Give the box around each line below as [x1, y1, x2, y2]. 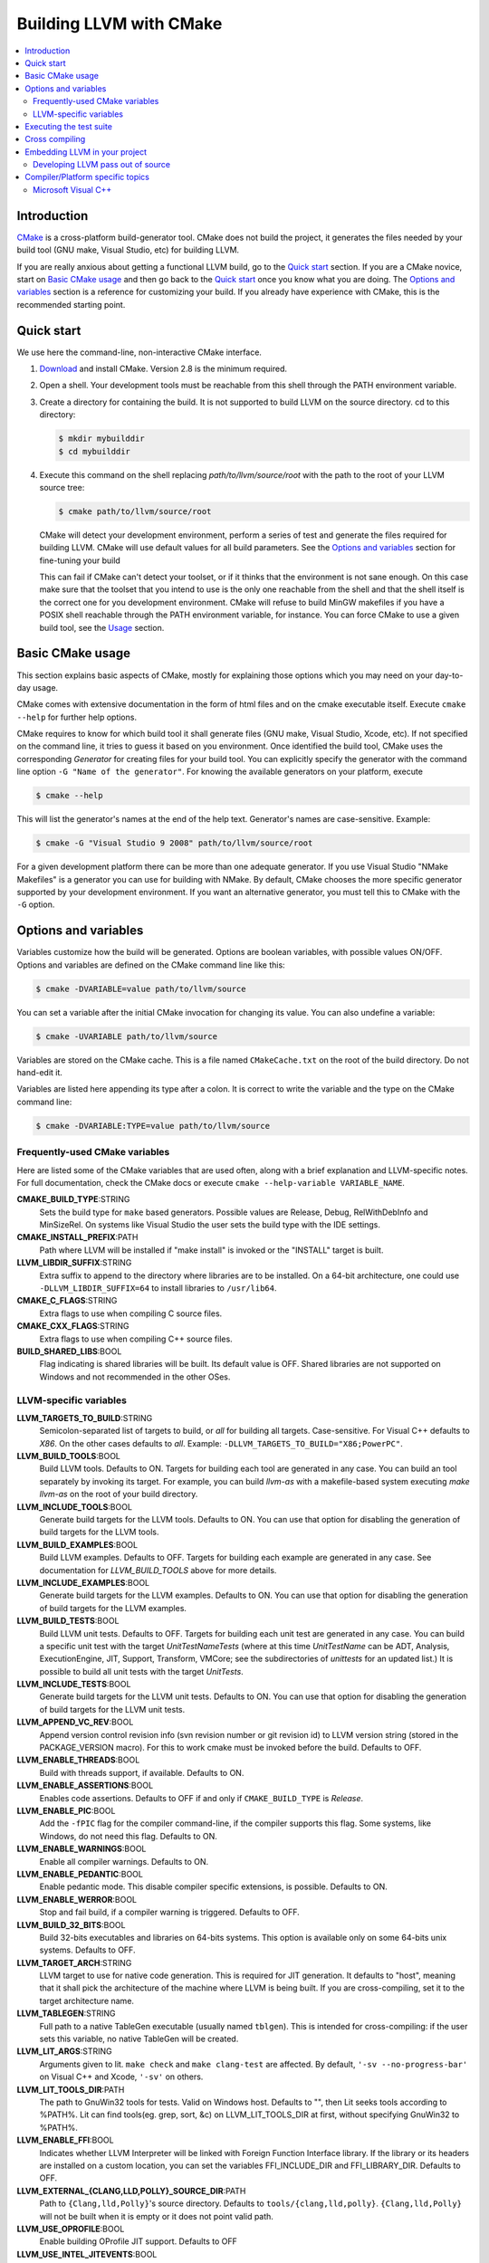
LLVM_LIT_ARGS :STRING [16, 2046, 112, 2057]
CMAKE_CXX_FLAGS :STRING [16, 1321, 129, 1332]
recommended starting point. [16, 299, 126, 310]
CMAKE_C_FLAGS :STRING [16, 1295, 118, 1306]
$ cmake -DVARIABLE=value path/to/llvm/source [35, 983, 246, 994]
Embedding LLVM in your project [24, 146, 148, 158]
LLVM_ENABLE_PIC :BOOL [16, 1806, 116, 1816]
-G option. [16, 899, 55, 910]
